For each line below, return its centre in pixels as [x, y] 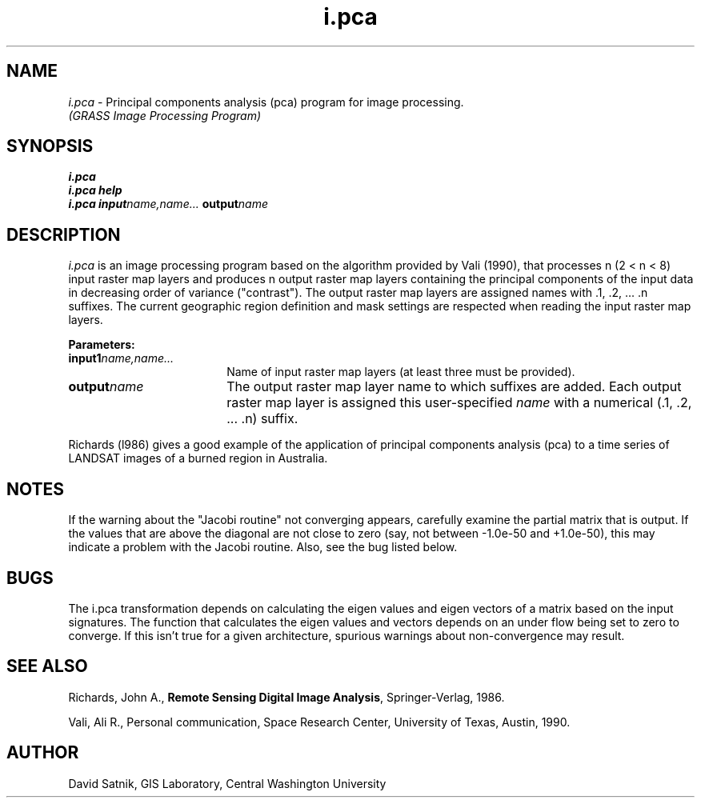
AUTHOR [43, 753]
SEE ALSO [47, 666]
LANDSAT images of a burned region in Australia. [198, 458]
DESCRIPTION [64, 234]
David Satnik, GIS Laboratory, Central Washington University [227, 783]
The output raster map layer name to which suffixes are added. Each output [454, 387]
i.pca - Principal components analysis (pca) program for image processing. [266, 102]
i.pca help [95, 190]
